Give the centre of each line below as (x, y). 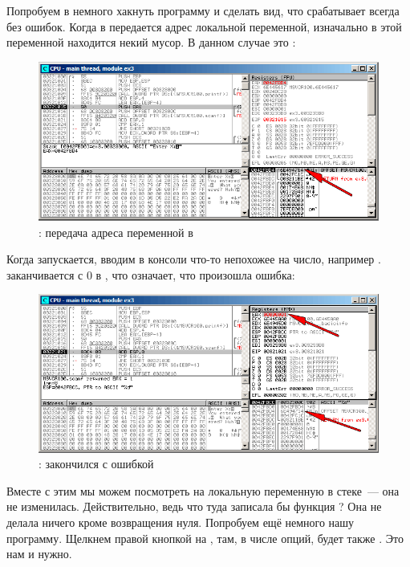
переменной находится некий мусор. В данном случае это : (151, 42)
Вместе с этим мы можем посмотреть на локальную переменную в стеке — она (203, 490)
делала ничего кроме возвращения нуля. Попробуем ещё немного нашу (181, 522)
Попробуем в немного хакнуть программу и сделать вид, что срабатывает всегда (203, 10)
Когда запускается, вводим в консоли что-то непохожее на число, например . (194, 259)
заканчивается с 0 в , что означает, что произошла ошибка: (151, 274)
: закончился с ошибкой (96, 464)
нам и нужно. (39, 554)
